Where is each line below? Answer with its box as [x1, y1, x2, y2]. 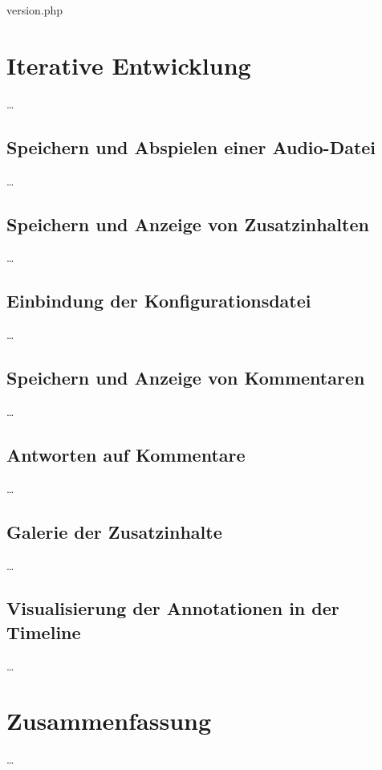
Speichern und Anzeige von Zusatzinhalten [6, 211, 369, 236]
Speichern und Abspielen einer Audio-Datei [6, 134, 376, 159]
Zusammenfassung [6, 704, 212, 737]
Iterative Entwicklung [6, 48, 251, 81]
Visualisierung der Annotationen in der [6, 596, 339, 621]
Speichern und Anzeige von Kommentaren [6, 365, 365, 390]
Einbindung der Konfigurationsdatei [6, 288, 311, 313]
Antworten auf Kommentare [6, 442, 246, 466]
